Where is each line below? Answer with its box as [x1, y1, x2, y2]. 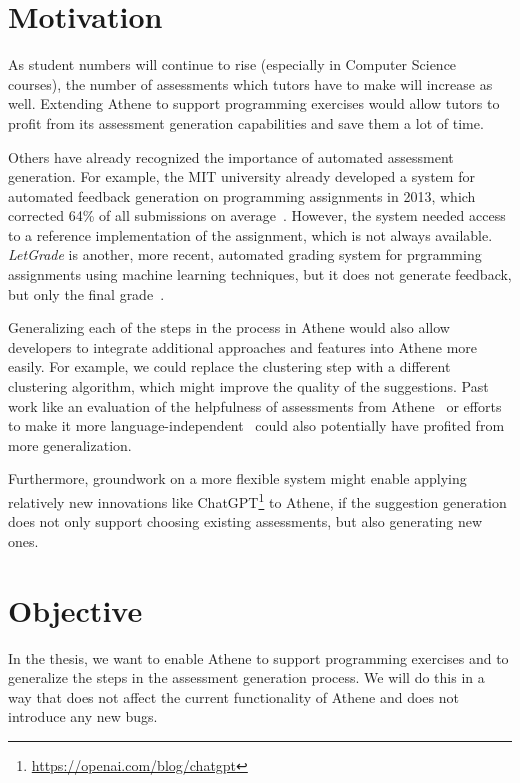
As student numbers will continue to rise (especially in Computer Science [8, 54, 457, 75]
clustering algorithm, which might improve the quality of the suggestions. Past [8, 376, 489, 397]
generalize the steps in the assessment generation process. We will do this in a [8, 667, 485, 688]
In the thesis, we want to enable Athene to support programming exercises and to [8, 647, 509, 668]
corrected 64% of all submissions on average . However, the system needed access [8, 205, 506, 226]
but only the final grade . [8, 283, 165, 304]
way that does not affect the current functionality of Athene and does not [8, 686, 459, 707]
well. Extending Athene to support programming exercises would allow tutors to [8, 93, 500, 114]
